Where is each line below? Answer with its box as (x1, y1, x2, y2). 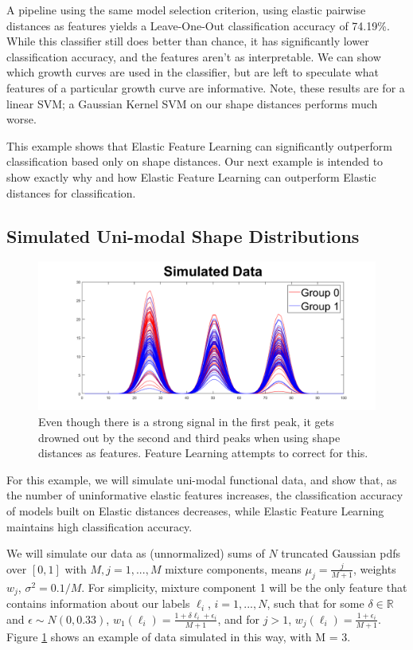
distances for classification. (6, 184, 136, 201)
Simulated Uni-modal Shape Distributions (6, 223, 360, 248)
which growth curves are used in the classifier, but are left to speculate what (6, 64, 379, 80)
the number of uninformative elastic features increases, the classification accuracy (6, 487, 403, 503)
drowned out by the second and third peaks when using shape (38, 429, 341, 445)
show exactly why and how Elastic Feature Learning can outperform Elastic (6, 168, 376, 185)
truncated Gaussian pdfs (281, 545, 401, 562)
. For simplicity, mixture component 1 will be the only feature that (81, 578, 407, 595)
